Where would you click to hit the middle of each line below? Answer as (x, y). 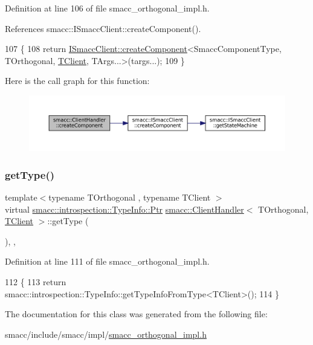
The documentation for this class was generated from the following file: (136, 314)
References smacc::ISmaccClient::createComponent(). (103, 28)
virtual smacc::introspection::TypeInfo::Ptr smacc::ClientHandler (124, 209)
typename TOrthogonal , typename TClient (130, 197)
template (21, 197)
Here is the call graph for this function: (77, 81)
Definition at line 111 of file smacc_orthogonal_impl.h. (107, 261)
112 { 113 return (36, 282)
